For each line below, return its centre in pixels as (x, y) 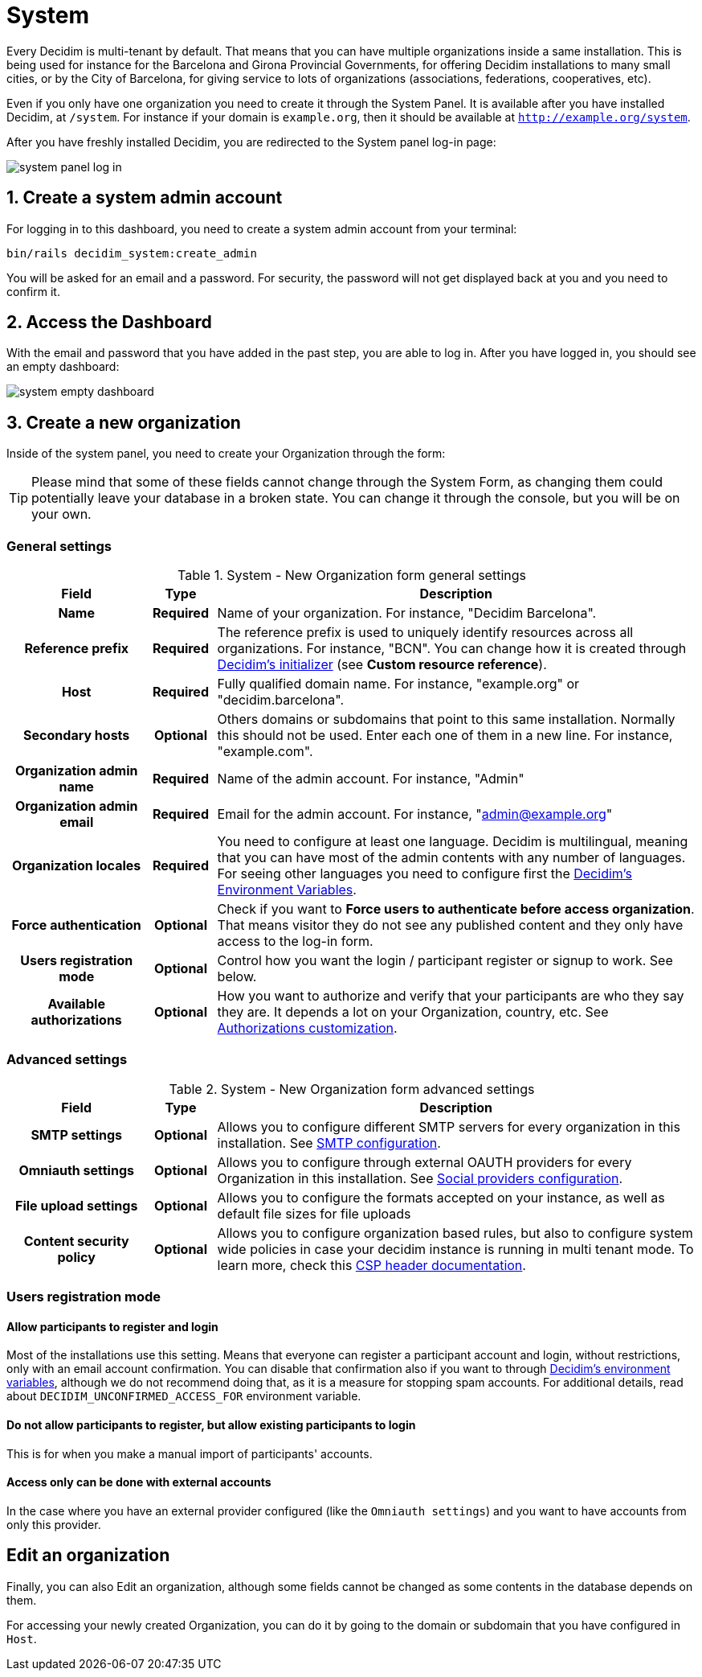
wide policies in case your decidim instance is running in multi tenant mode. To (455, 1249)
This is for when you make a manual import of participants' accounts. (190, 1453)
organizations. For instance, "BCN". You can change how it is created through (452, 649)
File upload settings (77, 1205)
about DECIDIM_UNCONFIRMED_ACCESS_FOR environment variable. (184, 1396)
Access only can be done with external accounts (139, 1482)
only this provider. (54, 1524)
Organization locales (77, 866)
